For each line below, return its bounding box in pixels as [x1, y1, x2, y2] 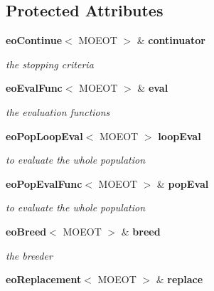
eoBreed [6, 223, 47, 238]
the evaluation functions [6, 104, 110, 119]
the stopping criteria [6, 56, 94, 71]
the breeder [6, 248, 53, 263]
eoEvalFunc [6, 80, 63, 95]
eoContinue [6, 33, 63, 48]
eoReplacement [6, 272, 82, 287]
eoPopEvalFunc [6, 176, 82, 191]
